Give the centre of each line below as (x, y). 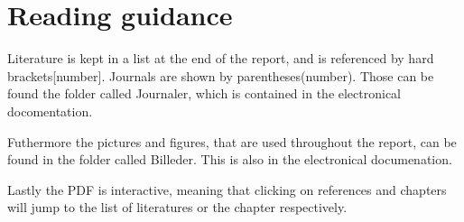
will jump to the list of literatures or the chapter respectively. (177, 207)
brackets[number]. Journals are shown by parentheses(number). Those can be (221, 75)
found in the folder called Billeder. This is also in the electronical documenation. (230, 159)
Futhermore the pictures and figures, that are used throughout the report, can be (232, 141)
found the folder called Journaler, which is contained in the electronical (204, 93)
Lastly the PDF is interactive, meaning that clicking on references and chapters (227, 189)
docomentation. (50, 111)
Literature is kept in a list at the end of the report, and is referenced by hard (221, 58)
